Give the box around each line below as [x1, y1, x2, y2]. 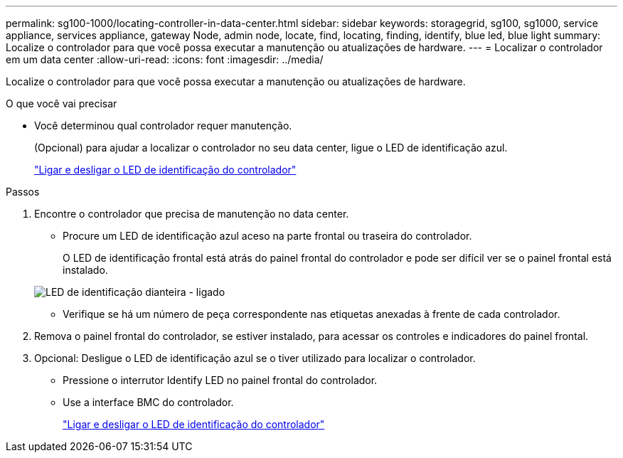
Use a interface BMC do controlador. [63, 396, 234, 408]
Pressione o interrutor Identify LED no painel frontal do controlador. [63, 374, 378, 386]
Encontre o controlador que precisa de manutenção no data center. [34, 208, 349, 220]
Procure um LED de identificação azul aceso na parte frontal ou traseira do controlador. [63, 230, 472, 242]
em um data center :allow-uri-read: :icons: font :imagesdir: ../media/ [6, 53, 324, 65]
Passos [6, 186, 40, 198]
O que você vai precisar [6, 97, 117, 110]
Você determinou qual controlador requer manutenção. [34, 119, 292, 132]
